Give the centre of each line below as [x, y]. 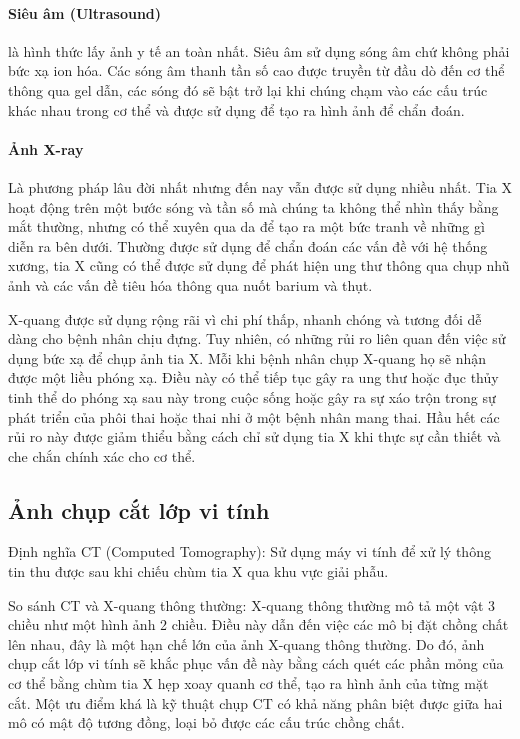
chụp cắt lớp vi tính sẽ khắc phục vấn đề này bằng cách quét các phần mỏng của [256, 663]
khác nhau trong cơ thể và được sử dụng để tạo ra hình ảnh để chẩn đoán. [236, 109]
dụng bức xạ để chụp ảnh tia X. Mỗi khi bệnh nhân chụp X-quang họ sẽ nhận [247, 357]
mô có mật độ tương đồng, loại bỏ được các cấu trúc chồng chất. [206, 722]
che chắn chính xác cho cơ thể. [102, 455]
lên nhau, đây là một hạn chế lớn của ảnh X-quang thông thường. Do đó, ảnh [246, 643]
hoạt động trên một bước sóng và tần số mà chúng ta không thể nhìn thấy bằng [253, 206]
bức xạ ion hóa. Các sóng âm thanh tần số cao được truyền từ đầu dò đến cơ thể [256, 70]
